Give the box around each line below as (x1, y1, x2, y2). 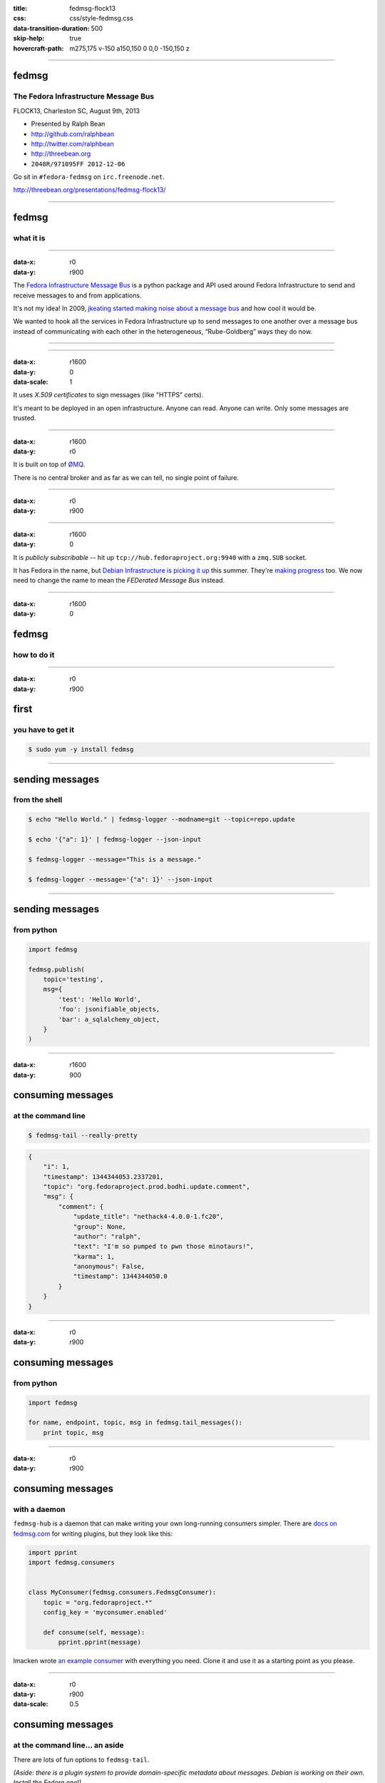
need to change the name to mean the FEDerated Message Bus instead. (13, 576, 225, 585)
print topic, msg (43, 1429, 104, 1436)
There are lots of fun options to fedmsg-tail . (13, 1755, 150, 1764)
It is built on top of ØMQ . (13, 460, 86, 469)
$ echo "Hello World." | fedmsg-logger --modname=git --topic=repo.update (28, 815, 296, 824)
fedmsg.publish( (28, 965, 86, 974)
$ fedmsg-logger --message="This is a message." (28, 855, 202, 863)
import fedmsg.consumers (28, 1558, 115, 1567)
